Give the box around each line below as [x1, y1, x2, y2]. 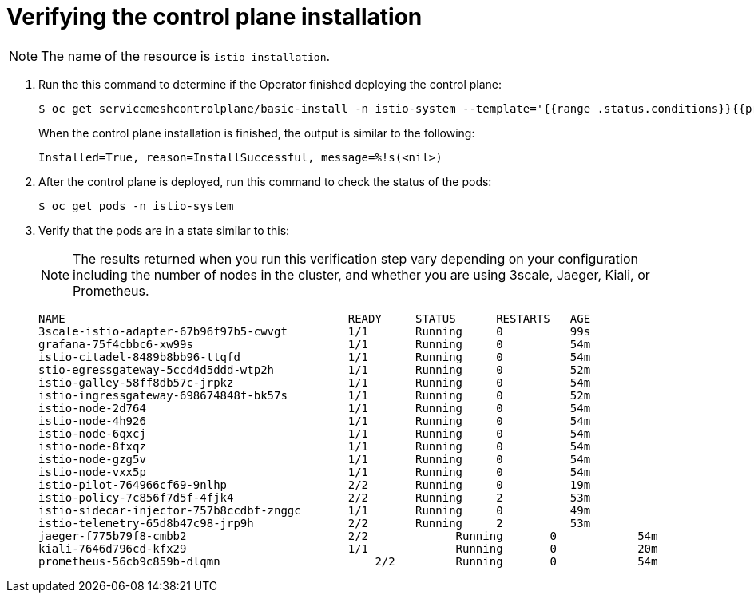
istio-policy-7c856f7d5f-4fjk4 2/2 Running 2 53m [38, 490, 591, 504]
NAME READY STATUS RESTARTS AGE [38, 311, 591, 325]
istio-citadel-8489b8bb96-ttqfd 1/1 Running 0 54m [38, 350, 591, 363]
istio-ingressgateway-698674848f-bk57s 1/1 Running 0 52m [38, 388, 591, 402]
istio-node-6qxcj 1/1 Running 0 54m [38, 426, 591, 440]
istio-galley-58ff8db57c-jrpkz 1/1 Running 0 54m [38, 375, 591, 389]
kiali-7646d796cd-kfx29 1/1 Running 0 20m [38, 541, 658, 555]
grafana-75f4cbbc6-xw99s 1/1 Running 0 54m [38, 337, 591, 351]
